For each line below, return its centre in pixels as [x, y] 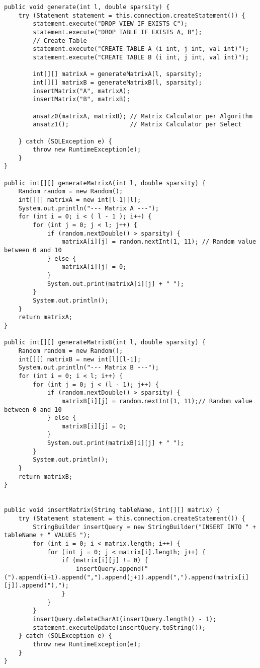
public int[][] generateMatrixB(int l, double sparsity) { [105, 343]
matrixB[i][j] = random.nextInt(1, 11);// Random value [157, 401]
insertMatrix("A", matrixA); [81, 91]
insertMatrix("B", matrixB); [81, 99]
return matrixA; [46, 317]
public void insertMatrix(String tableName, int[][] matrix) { [112, 510]
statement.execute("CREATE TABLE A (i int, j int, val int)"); [141, 49]
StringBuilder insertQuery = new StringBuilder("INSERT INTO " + [145, 527]
